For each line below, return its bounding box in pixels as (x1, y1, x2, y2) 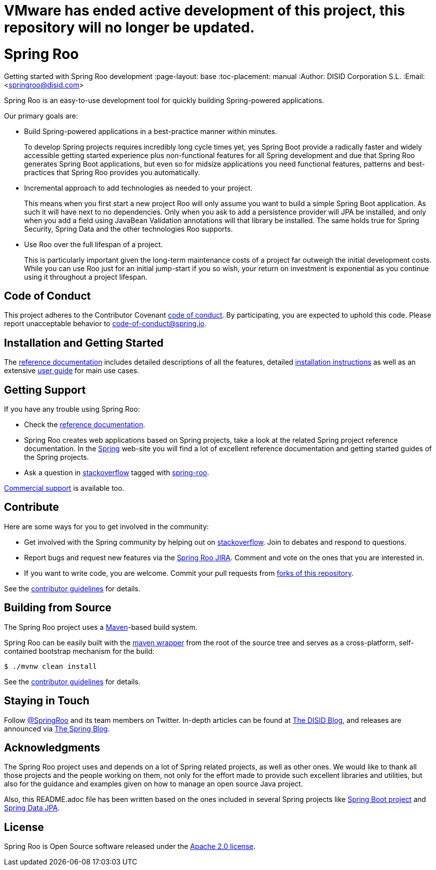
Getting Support (4, 383, 86, 396)
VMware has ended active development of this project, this (4, 2, 405, 19)
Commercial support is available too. (4, 484, 125, 493)
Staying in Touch (4, 694, 90, 707)
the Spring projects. (24, 453, 89, 462)
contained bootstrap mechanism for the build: (4, 646, 155, 655)
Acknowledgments (4, 741, 101, 754)
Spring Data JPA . (4, 803, 60, 812)
